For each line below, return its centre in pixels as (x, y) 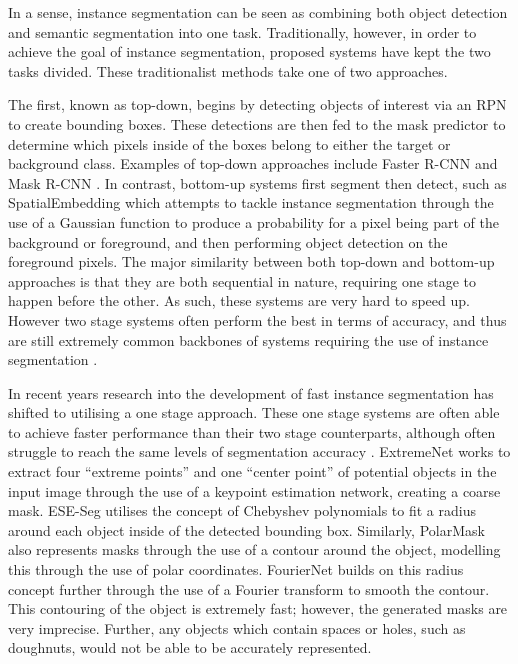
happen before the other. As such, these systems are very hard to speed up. (239, 300)
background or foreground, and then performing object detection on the (228, 241)
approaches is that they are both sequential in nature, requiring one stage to (242, 280)
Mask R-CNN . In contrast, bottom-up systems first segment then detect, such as (257, 182)
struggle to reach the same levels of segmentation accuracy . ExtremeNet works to (259, 451)
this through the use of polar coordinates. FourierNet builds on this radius (236, 569)
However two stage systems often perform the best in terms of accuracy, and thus (257, 319)
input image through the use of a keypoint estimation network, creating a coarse (254, 490)
